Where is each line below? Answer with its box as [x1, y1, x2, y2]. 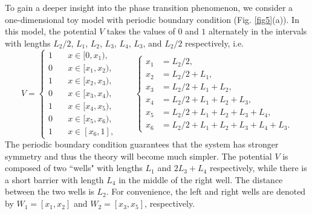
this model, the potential [5, 25, 97, 37]
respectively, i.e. [185, 36, 244, 49]
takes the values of [106, 25, 175, 37]
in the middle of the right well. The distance [119, 173, 283, 186]
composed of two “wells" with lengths [5, 161, 143, 174]
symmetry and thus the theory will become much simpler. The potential [5, 149, 272, 162]
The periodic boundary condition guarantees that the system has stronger [5, 138, 279, 151]
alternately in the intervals [209, 25, 307, 37]
